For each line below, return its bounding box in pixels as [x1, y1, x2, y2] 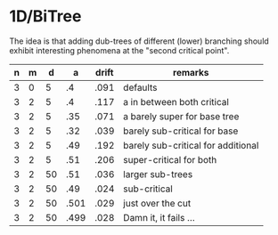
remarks [172, 66, 209, 78]
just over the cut [123, 197, 192, 209]
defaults [123, 81, 158, 93]
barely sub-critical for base [123, 125, 239, 137]
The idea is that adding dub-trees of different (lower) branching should [9, 36, 269, 46]
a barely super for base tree [123, 109, 240, 122]
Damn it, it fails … [123, 211, 195, 223]
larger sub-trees [123, 167, 193, 180]
